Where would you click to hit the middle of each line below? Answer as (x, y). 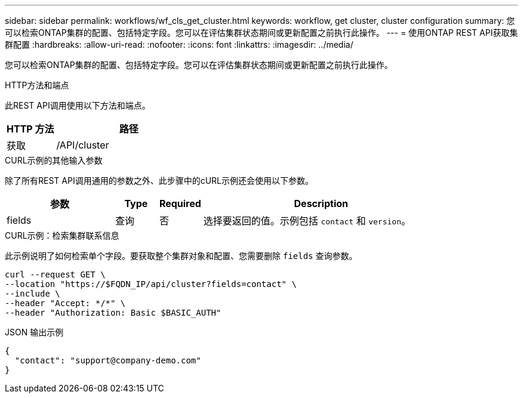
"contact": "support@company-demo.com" (108, 360)
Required (180, 203)
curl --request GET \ (55, 274)
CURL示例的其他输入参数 (54, 160)
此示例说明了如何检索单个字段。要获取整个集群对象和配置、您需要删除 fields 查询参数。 (181, 256)
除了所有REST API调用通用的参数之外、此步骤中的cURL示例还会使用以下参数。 (159, 181)
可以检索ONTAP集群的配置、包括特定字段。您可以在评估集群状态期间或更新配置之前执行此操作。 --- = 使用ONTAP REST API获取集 (261, 33)
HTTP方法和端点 (37, 85)
